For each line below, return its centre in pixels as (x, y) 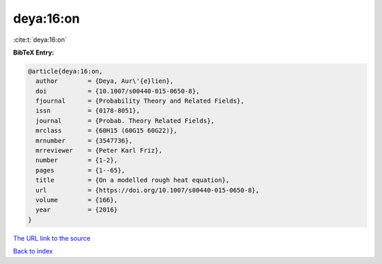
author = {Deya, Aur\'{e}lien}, (105, 81)
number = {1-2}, (77, 160)
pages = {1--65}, (80, 170)
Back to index (33, 251)
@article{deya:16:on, (65, 71)
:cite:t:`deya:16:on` (40, 40)
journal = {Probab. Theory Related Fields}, (125, 121)
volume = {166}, (77, 200)
